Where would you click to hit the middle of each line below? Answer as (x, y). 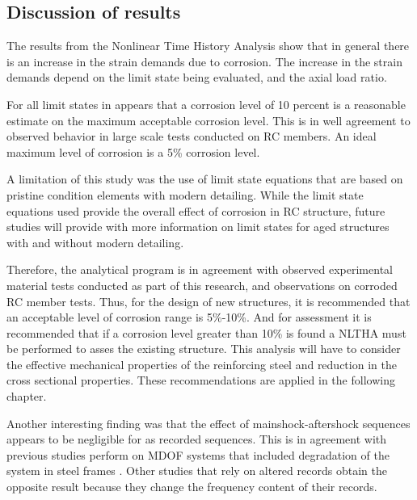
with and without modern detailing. (95, 242)
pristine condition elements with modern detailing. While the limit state (185, 194)
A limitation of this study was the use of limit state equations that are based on (205, 179)
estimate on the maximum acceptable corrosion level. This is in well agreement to (208, 120)
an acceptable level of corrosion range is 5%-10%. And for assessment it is (189, 317)
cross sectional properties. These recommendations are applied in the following (201, 380)
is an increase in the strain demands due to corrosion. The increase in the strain (204, 61)
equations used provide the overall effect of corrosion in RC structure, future (196, 210)
